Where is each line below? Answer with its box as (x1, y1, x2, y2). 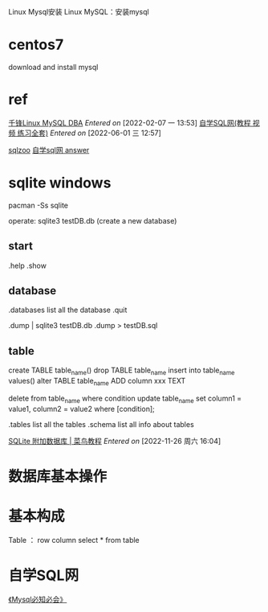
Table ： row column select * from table (8, 535, 140, 544)
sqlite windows (8, 174, 112, 192)
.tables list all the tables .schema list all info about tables (8, 419, 194, 429)
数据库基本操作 (8, 467, 108, 485)
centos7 (8, 35, 64, 54)
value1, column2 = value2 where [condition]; (8, 404, 155, 413)
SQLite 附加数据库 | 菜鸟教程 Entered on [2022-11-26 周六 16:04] (8, 436, 221, 446)
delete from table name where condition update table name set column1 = (8, 393, 242, 405)
